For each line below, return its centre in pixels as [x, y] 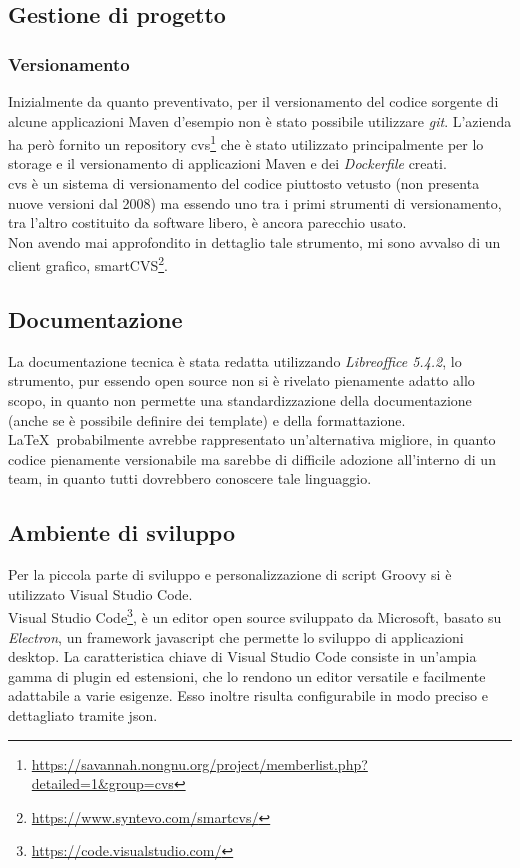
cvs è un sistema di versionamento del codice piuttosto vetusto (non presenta [244, 183]
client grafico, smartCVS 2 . [88, 264]
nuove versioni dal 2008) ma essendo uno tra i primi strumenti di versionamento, [255, 202]
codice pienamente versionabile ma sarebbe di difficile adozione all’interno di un [252, 458]
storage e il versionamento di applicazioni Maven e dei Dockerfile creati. [227, 163]
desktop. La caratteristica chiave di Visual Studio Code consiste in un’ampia [242, 656]
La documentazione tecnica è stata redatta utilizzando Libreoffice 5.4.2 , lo [235, 360]
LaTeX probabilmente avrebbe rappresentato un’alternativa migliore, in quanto [252, 439]
